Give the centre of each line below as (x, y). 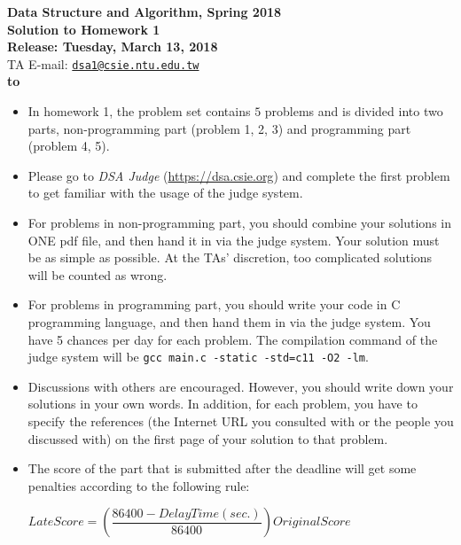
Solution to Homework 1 (84, 29)
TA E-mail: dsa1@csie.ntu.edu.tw (103, 63)
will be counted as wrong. (98, 274)
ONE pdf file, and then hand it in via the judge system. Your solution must (234, 240)
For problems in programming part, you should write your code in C (214, 304)
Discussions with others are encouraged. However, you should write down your (241, 386)
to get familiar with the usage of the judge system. (165, 193)
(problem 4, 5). (69, 146)
